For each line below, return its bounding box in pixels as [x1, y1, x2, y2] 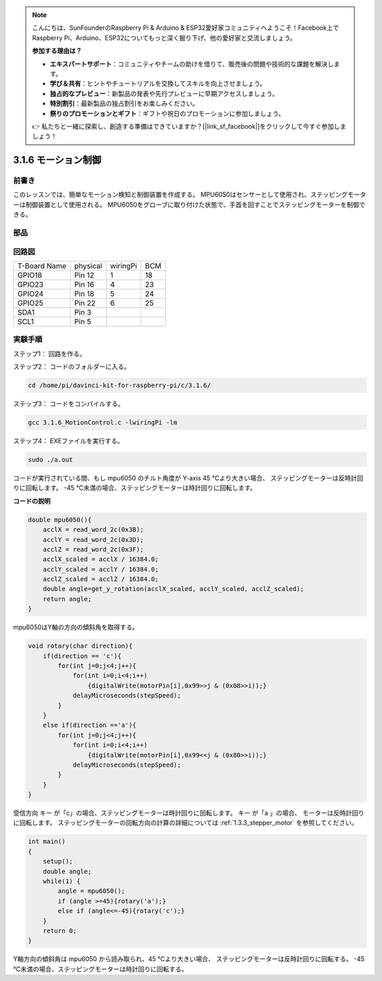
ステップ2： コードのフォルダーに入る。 [13, 362, 131, 371]
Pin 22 [74, 298, 95, 308]
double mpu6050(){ [28, 515, 92, 524]
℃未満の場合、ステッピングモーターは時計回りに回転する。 [13, 965, 188, 973]
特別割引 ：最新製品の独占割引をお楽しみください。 [50, 99, 199, 108]
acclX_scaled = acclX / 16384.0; [42, 556, 159, 563]
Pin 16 [74, 280, 95, 289]
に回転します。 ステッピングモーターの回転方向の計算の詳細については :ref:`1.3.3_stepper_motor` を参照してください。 [13, 818, 358, 827]
